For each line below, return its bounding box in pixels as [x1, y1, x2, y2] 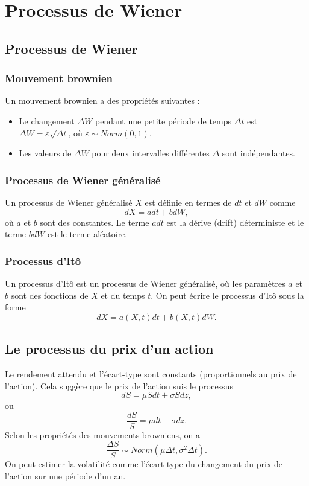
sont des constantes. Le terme [40, 216, 149, 228]
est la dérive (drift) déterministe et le [166, 216, 304, 228]
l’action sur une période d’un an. [5, 470, 126, 482]
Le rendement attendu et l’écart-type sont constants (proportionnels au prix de [5, 367, 297, 380]
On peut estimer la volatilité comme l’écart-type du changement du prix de [5, 458, 283, 470]
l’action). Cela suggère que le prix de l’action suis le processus [5, 379, 233, 392]
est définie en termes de [145, 196, 232, 208]
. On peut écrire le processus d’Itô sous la [151, 289, 304, 301]
